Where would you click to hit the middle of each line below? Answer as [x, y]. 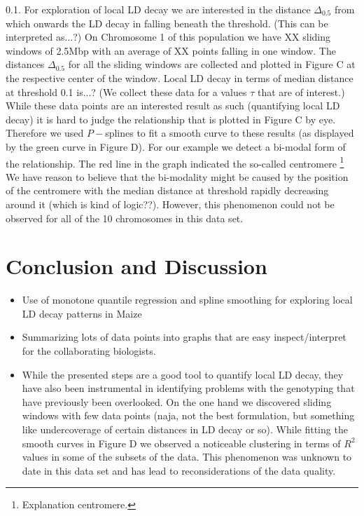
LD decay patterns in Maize [82, 313]
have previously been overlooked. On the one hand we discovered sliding [177, 401]
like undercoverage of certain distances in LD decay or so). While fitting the [185, 429]
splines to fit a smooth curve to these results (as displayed [230, 133]
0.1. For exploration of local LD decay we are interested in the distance [158, 9]
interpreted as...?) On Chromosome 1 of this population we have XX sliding [168, 37]
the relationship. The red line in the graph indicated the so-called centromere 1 [175, 162]
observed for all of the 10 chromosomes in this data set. [125, 218]
